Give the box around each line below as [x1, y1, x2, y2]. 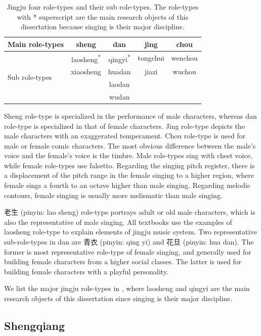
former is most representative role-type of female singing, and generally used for [4, 246, 251, 257]
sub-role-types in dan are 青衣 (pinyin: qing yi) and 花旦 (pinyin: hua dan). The [4, 236, 254, 247]
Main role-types [8, 38, 64, 49]
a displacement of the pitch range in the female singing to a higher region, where [4, 170, 254, 180]
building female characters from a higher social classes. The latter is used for [4, 256, 242, 267]
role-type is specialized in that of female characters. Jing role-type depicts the [4, 120, 245, 131]
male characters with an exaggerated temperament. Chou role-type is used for [4, 130, 246, 141]
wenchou [171, 53, 198, 63]
